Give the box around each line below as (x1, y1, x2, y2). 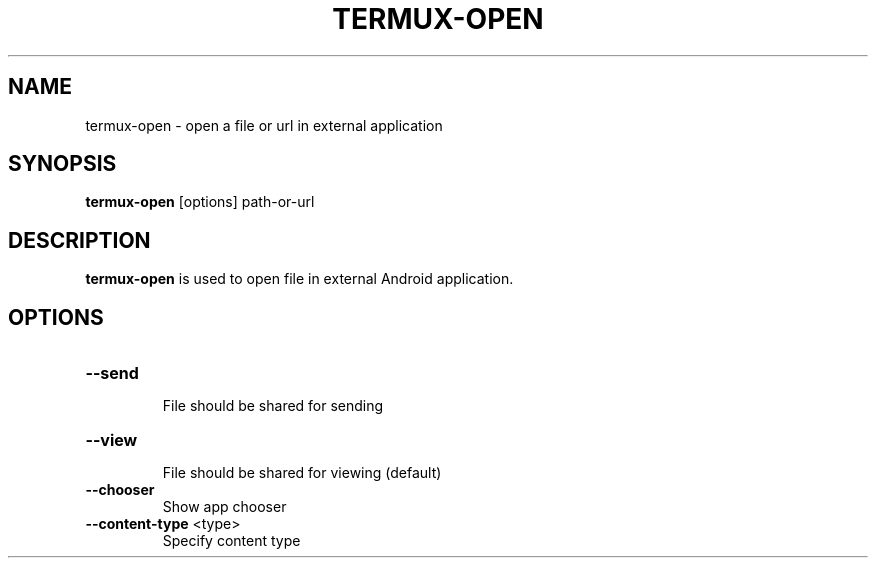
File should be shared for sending (162, 397, 384, 415)
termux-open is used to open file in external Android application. (85, 270, 514, 288)
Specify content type (162, 532, 301, 550)
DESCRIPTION (8, 227, 151, 253)
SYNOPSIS (8, 151, 117, 177)
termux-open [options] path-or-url (85, 193, 315, 211)
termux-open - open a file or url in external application (85, 116, 443, 134)
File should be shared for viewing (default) (162, 464, 442, 482)
